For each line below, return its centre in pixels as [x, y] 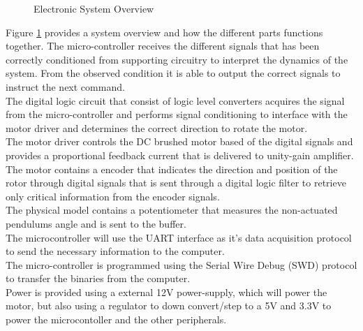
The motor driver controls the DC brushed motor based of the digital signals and [179, 141]
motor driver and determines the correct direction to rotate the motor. [157, 127]
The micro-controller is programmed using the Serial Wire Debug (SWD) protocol [181, 264]
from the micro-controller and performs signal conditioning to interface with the [177, 114]
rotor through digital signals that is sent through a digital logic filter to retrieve [176, 183]
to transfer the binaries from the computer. [98, 278]
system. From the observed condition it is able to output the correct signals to [173, 73]
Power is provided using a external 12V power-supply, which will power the [166, 292]
